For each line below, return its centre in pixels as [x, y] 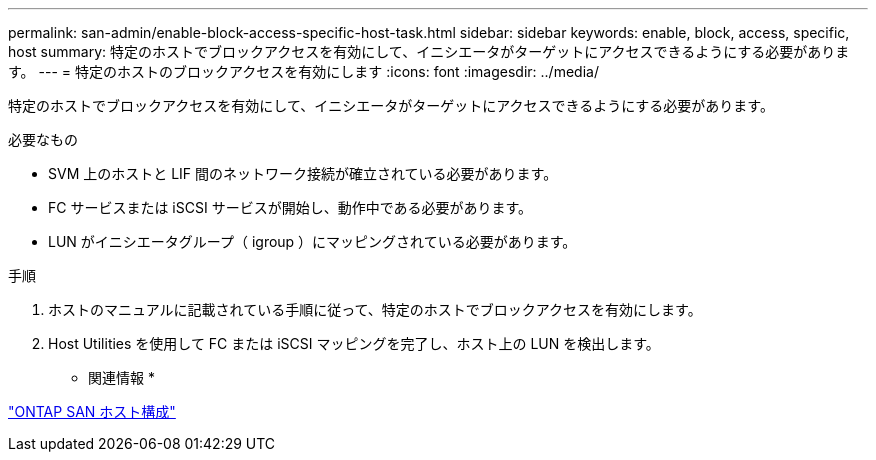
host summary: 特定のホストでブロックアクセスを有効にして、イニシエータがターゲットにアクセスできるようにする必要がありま [429, 51]
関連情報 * [121, 377]
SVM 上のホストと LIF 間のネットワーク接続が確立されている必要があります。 [303, 173]
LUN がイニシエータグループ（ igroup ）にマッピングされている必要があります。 [312, 241]
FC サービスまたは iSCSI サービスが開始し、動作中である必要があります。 [290, 207]
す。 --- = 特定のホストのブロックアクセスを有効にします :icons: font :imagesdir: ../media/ [303, 71]
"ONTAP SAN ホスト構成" [92, 411]
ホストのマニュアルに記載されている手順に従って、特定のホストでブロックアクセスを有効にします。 [375, 309]
